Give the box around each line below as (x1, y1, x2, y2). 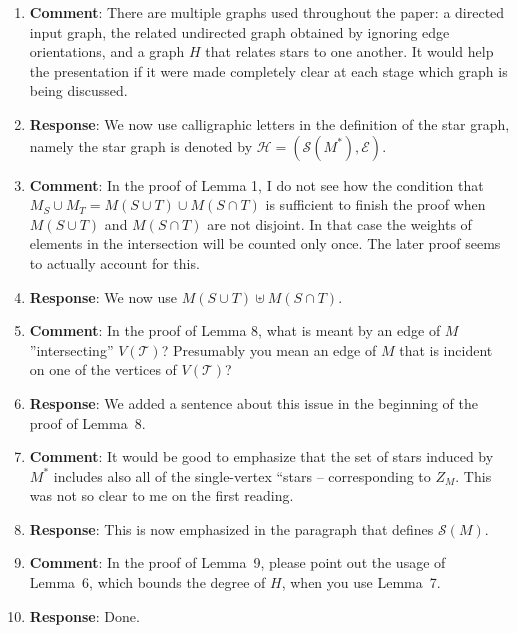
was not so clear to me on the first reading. (29, 485, 294, 506)
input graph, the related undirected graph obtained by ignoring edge (29, 21, 450, 42)
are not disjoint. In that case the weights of (207, 213, 472, 234)
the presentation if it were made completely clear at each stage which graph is (29, 60, 508, 81)
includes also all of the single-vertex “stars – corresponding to (53, 465, 431, 486)
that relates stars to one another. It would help (205, 41, 494, 62)
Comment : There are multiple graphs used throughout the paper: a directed (29, 2, 505, 22)
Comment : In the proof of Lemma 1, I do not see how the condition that (29, 174, 484, 195)
